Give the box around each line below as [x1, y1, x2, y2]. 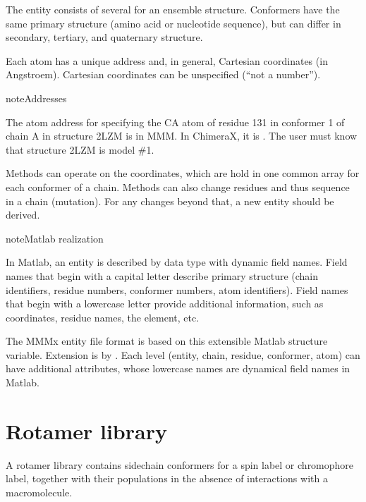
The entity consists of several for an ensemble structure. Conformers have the [6, 2, 340, 16]
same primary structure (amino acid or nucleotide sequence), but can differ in [6, 16, 341, 30]
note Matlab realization [6, 231, 104, 245]
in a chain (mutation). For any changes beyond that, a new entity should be [6, 193, 334, 208]
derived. [6, 207, 40, 222]
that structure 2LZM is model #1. [6, 142, 154, 157]
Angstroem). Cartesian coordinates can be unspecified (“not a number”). [6, 67, 321, 82]
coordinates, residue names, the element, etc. [6, 310, 200, 324]
